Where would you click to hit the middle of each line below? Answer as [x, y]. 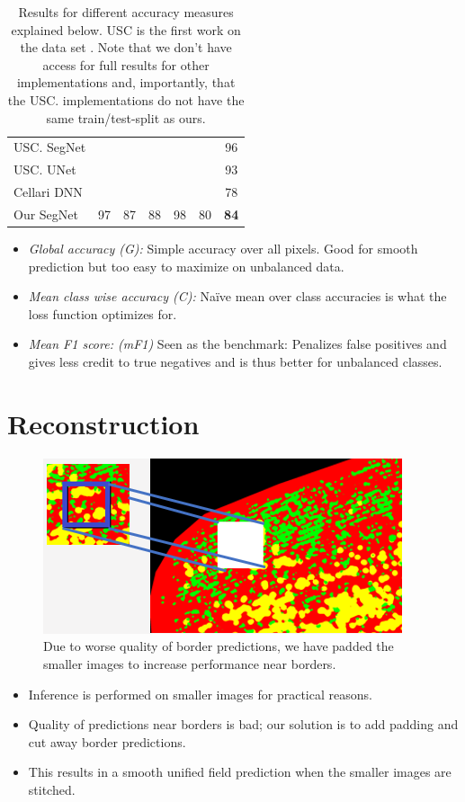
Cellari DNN [48, 192]
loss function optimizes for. [103, 313]
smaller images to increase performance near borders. [190, 663]
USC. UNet [45, 169]
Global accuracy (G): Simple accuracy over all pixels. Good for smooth [223, 249]
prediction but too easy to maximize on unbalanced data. [186, 266]
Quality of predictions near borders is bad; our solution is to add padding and [243, 724]
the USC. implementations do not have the [126, 99]
